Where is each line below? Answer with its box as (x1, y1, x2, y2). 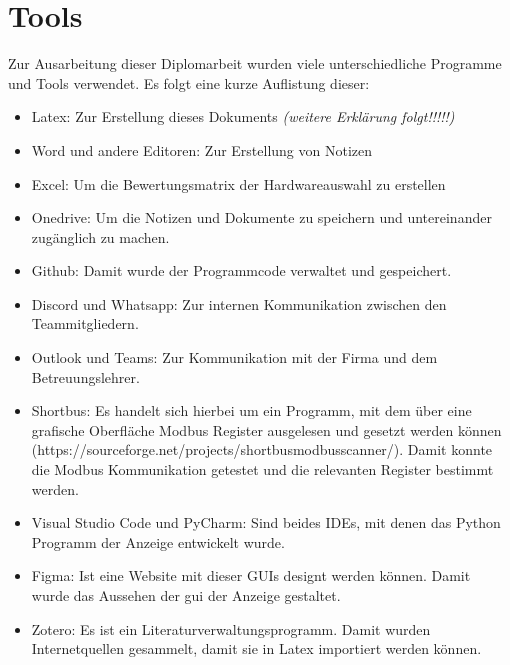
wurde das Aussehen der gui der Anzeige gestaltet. (31, 585, 341, 605)
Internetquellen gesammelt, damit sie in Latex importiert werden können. (31, 638, 482, 659)
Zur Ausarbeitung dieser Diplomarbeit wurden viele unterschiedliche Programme (8, 53, 502, 74)
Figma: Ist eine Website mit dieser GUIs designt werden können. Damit (31, 565, 471, 586)
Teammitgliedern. (31, 313, 139, 334)
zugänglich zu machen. (31, 226, 170, 247)
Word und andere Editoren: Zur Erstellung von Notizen (31, 139, 373, 160)
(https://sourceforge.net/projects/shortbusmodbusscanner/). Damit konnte (31, 439, 493, 460)
